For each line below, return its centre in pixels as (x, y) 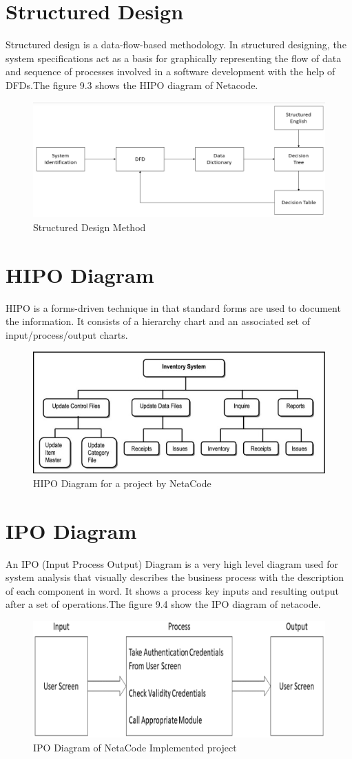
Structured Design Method (90, 227)
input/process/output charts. (67, 334)
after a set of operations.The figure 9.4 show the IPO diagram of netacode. (163, 604)
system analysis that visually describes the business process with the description (175, 577)
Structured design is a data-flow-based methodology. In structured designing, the (176, 45)
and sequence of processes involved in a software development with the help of (170, 71)
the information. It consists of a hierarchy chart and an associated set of (158, 321)
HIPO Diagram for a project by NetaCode (122, 483)
